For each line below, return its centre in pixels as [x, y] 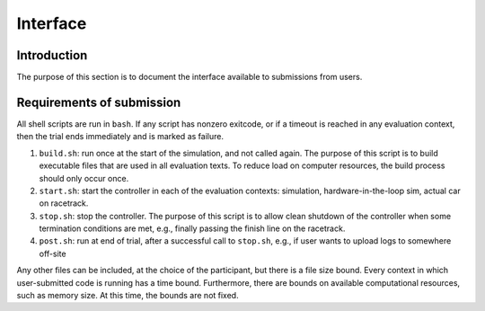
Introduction [52, 55]
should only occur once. [84, 178]
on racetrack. [64, 203]
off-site [53, 253]
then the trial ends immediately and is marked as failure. [120, 137]
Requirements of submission [99, 102]
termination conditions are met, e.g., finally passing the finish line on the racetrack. [192, 228]
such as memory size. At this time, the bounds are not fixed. [128, 296]
